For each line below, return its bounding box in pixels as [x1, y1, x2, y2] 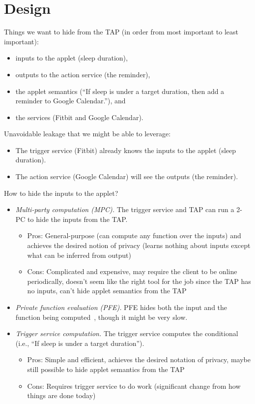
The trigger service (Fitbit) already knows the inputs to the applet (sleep [15, 145, 236, 155]
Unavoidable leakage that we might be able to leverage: [4, 128, 171, 139]
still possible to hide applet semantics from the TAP [27, 364, 185, 374]
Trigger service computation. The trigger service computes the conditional [15, 328, 238, 339]
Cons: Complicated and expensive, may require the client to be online [27, 266, 237, 277]
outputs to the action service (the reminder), [15, 69, 150, 79]
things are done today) [27, 390, 96, 401]
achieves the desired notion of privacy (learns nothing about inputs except [27, 240, 251, 250]
